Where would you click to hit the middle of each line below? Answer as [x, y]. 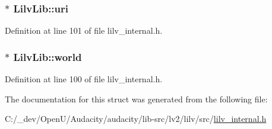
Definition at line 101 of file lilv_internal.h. [84, 30]
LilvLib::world [48, 57]
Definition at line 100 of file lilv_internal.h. [84, 79]
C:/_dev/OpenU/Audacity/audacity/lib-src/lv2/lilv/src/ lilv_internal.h [136, 119]
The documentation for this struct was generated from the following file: [136, 99]
